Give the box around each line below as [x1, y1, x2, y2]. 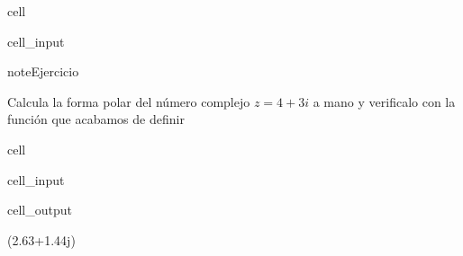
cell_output [7, 200, 72, 219]
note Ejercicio [7, 62, 79, 81]
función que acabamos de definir [7, 110, 185, 128]
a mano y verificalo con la [313, 92, 456, 110]
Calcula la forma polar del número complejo [7, 92, 250, 110]
